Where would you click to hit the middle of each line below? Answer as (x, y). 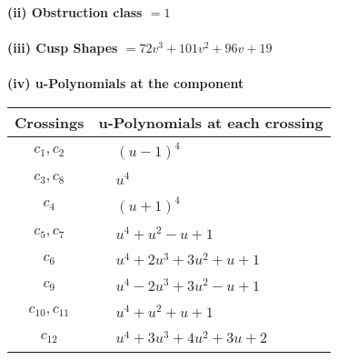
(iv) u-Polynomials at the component (126, 83)
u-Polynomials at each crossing (211, 122)
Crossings (50, 122)
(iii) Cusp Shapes (63, 48)
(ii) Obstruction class (75, 12)
